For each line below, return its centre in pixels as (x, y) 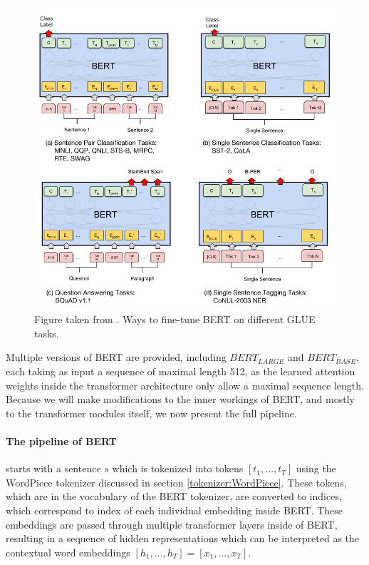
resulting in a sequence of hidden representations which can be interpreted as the (183, 538)
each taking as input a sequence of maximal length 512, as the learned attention (181, 371)
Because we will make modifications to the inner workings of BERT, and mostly (180, 399)
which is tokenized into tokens (178, 468)
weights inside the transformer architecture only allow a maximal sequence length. (185, 385)
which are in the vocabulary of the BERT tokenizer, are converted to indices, (174, 496)
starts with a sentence (53, 468)
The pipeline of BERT (61, 441)
